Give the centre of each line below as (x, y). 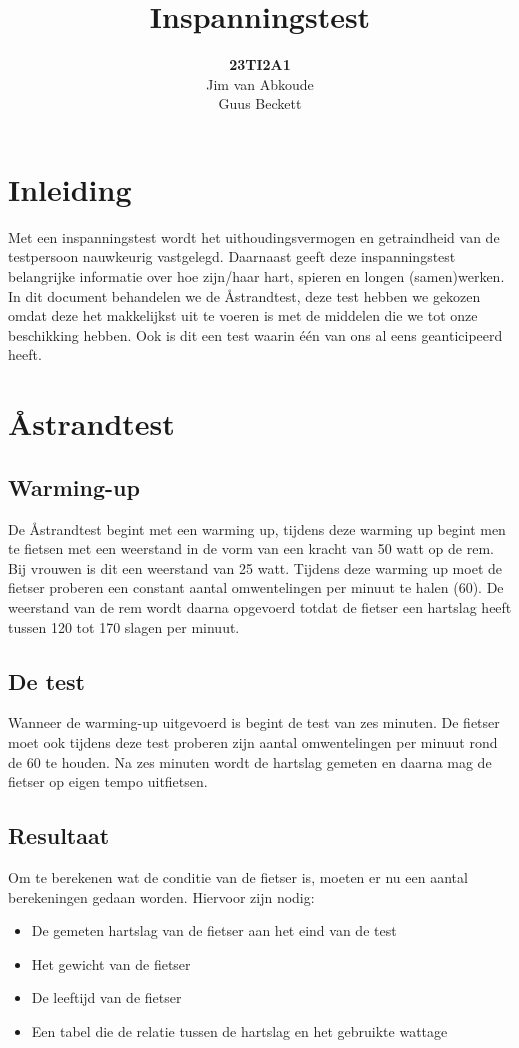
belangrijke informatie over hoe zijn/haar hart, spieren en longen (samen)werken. (256, 276)
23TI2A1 (260, 64)
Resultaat (59, 835)
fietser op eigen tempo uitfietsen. (108, 781)
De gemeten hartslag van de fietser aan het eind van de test (214, 930)
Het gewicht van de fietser (111, 963)
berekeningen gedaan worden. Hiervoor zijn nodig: (161, 896)
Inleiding (70, 188)
